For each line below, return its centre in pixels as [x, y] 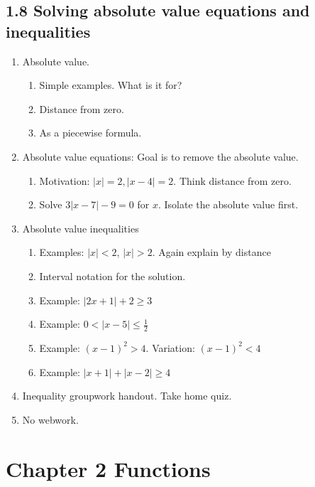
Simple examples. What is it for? [111, 85]
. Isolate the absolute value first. [228, 204]
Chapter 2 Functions [108, 468]
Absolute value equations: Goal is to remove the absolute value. [160, 156]
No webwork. [50, 419]
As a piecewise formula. [90, 133]
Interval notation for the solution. [112, 275]
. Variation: [170, 347]
